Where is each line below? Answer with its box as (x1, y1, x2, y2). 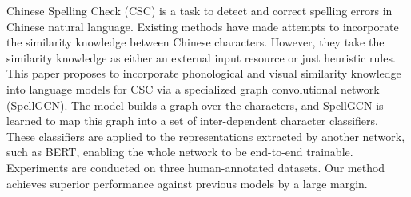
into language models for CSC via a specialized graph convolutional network (6, 80, 380, 97)
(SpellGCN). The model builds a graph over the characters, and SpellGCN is (6, 96, 384, 113)
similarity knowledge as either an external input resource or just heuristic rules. (6, 49, 396, 66)
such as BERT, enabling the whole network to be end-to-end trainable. (6, 143, 353, 160)
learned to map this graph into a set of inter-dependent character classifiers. (6, 112, 378, 129)
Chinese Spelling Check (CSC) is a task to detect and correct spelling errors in (6, 2, 393, 18)
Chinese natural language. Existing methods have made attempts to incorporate (6, 18, 399, 34)
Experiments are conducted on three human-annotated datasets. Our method (6, 159, 385, 175)
